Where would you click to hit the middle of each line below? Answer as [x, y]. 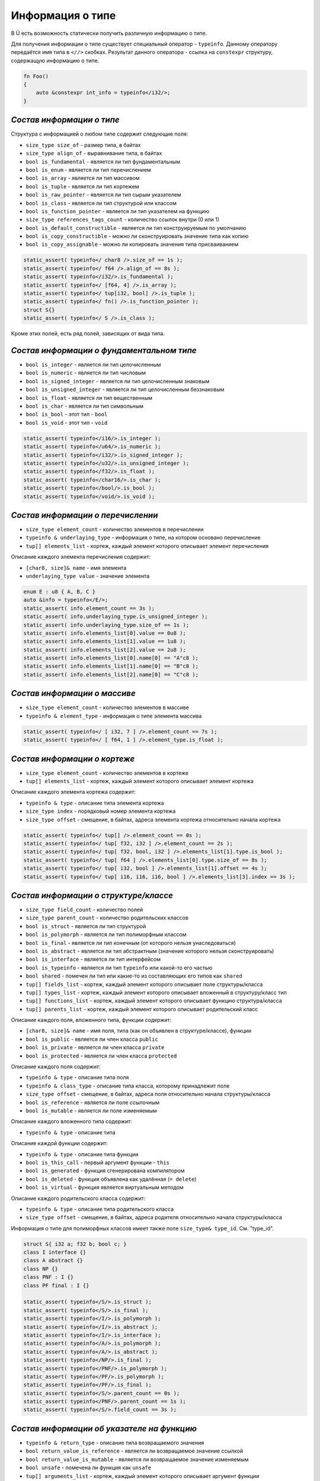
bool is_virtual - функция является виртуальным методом [105, 1187]
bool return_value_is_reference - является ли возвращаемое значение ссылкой [134, 1451]
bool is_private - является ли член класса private [95, 1047]
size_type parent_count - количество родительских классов [107, 918]
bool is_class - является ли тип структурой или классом [101, 203]
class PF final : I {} [56, 1285]
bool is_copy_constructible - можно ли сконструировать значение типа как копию [137, 236]
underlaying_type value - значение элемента [88, 576]
